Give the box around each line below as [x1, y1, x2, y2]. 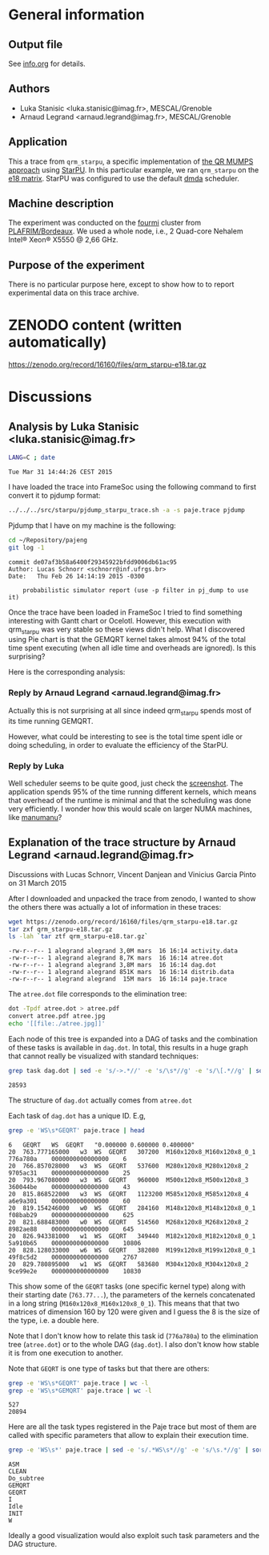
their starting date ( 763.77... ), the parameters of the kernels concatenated [8, 1289, 255, 1299]
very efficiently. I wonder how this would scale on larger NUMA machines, [8, 804, 252, 814]
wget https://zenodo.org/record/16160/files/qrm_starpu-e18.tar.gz [8, 917, 239, 926]
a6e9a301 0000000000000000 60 [8, 1197, 130, 1205]
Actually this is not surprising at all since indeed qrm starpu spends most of [8, 705, 252, 717]
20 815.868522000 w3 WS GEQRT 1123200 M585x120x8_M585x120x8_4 [8, 1190, 249, 1198]
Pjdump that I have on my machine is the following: [8, 520, 176, 530]
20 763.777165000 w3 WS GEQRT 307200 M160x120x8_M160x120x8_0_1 [8, 1147, 256, 1156]
